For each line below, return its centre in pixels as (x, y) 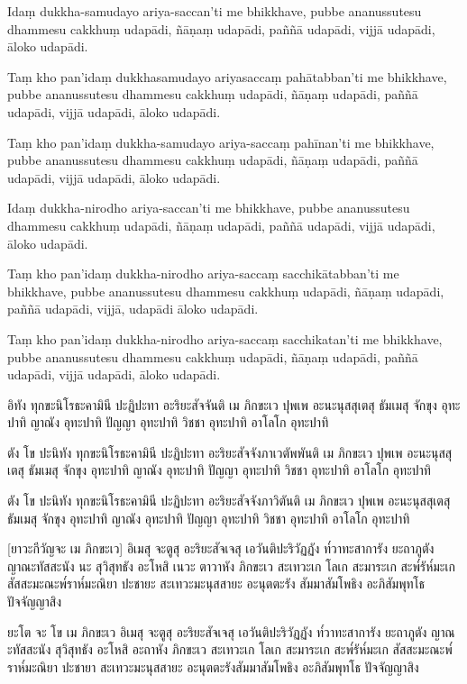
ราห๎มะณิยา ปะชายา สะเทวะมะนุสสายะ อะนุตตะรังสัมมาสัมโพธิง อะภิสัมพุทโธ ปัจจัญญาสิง (213, 666)
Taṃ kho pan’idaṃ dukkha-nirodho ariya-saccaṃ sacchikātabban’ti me (203, 274)
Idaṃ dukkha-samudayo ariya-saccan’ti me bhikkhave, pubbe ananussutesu (215, 11)
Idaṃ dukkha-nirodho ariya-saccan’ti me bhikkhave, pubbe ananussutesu (209, 208)
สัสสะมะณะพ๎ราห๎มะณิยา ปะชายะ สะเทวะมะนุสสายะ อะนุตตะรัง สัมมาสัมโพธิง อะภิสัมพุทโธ (216, 584)
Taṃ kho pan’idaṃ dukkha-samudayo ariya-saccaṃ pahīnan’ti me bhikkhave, (221, 142)
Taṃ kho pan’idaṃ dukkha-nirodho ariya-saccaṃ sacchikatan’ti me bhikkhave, (225, 338)
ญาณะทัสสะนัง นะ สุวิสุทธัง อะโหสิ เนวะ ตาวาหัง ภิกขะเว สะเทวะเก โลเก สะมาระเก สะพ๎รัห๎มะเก (231, 565)
